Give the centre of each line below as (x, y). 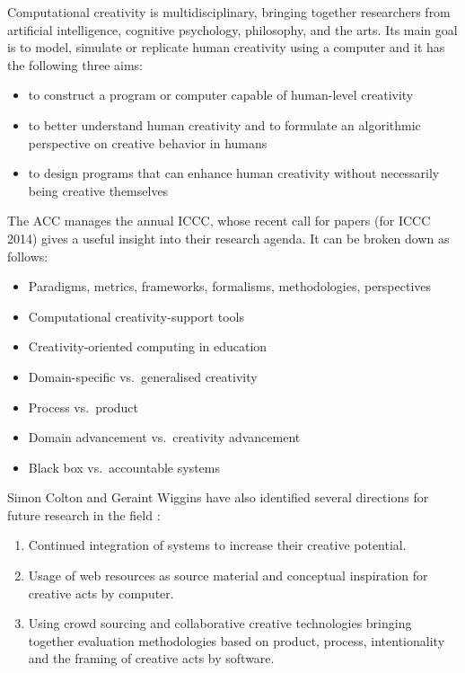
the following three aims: (75, 64)
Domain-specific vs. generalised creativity (143, 376)
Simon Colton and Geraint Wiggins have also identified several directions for (218, 497)
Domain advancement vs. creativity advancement (164, 437)
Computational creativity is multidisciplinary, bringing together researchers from (229, 12)
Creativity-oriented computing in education (148, 346)
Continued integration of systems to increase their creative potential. (217, 545)
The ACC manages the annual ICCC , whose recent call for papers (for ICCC (219, 221)
